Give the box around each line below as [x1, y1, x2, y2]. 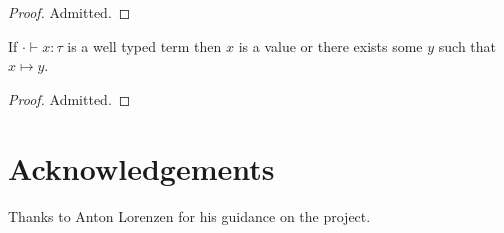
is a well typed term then [67, 35, 222, 56]
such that [438, 35, 497, 56]
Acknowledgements [8, 147, 275, 188]
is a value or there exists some [238, 35, 423, 56]
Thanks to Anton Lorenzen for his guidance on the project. [8, 205, 371, 226]
